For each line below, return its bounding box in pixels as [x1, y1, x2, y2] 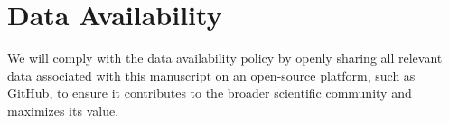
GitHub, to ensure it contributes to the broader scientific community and [7, 83, 412, 102]
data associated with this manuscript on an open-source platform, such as [7, 66, 416, 84]
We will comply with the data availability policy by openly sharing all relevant [7, 48, 443, 67]
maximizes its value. [7, 101, 119, 119]
